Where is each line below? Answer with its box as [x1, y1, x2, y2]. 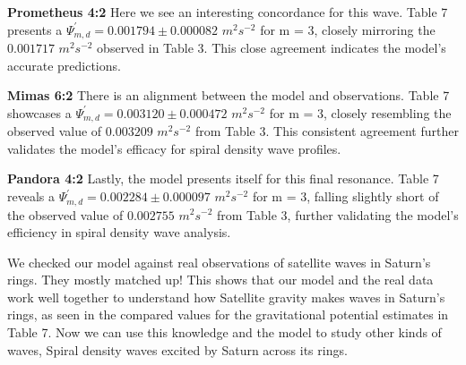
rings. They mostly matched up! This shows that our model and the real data [7, 270, 434, 289]
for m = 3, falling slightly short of [252, 187, 439, 206]
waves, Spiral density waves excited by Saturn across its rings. [7, 340, 348, 359]
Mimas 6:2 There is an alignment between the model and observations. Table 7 [7, 86, 450, 105]
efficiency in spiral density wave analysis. [7, 223, 231, 242]
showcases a [7, 103, 72, 122]
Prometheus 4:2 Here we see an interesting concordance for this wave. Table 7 [7, 3, 448, 21]
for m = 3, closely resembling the [269, 103, 452, 122]
